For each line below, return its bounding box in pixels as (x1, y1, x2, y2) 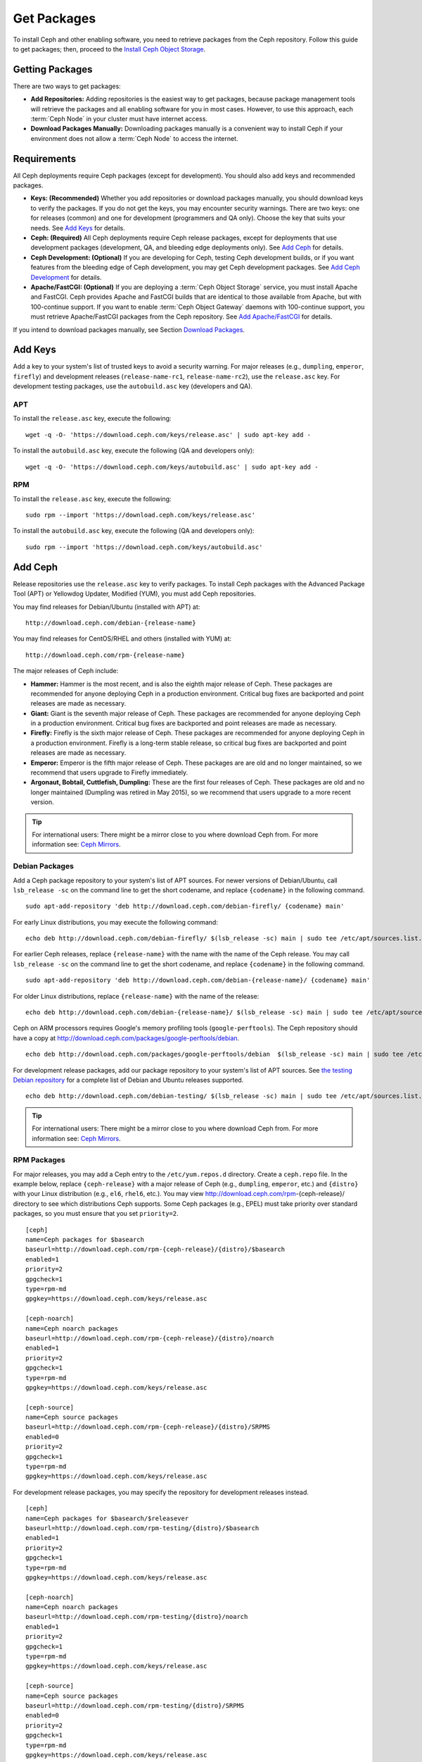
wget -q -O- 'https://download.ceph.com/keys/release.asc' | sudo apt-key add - (25, 431, 312, 438)
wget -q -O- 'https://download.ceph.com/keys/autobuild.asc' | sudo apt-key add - (25, 462, 319, 471)
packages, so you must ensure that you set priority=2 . (13, 1209, 179, 1218)
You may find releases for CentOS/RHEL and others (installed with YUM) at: (13, 634, 232, 643)
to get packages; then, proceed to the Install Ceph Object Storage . (13, 44, 206, 53)
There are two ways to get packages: (13, 82, 121, 90)
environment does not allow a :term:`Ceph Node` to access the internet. (30, 134, 238, 142)
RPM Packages (13, 1155, 66, 1165)
